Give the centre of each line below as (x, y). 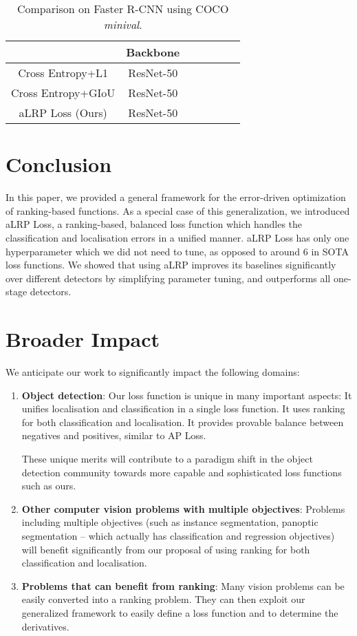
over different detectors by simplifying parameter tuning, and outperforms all (168, 278)
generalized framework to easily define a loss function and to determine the (180, 612)
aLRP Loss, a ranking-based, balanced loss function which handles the (154, 224)
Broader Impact (83, 339)
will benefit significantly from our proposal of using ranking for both (166, 549)
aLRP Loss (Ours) (63, 113)
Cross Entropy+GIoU (63, 93)
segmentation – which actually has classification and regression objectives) (178, 535)
